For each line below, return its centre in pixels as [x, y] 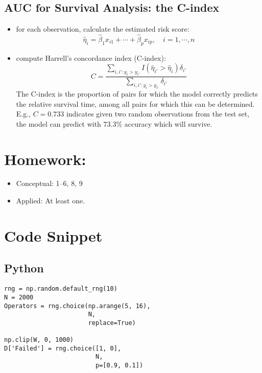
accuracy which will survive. [168, 123]
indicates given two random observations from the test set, [158, 114]
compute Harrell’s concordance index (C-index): [91, 57]
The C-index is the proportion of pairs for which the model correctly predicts [137, 93]
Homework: [45, 159]
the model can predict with [58, 123]
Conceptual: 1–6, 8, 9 [49, 183]
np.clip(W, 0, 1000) [39, 340]
